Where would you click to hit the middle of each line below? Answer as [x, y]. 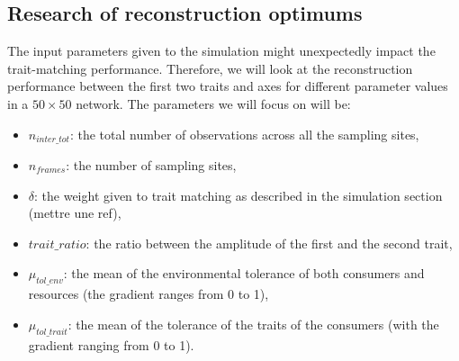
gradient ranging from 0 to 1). [111, 344]
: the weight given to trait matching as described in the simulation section [238, 195]
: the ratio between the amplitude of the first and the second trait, [269, 243]
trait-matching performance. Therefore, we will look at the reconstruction [210, 68]
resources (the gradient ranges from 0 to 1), [148, 294]
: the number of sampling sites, [151, 165]
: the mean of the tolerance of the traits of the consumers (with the [253, 324]
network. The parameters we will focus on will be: [213, 103]
